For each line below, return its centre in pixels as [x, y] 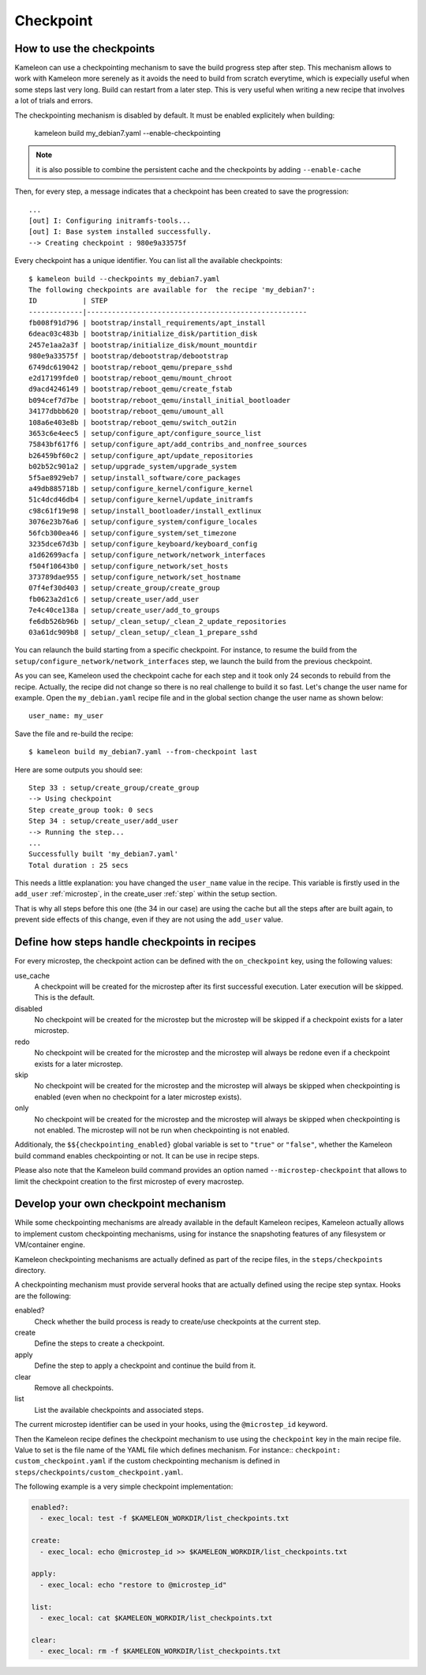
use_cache [32, 975]
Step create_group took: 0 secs [91, 810]
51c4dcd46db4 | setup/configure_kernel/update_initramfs [141, 500]
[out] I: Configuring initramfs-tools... [110, 220]
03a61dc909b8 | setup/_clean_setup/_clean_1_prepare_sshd [143, 633]
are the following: [43, 1296]
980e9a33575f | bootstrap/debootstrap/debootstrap [129, 356]
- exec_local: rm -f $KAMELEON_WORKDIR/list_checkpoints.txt [161, 1651]
